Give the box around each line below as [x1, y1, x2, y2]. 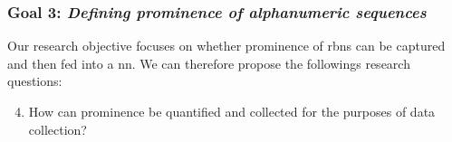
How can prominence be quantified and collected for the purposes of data [28, 102, 436, 120]
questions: [7, 71, 63, 90]
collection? [28, 119, 87, 138]
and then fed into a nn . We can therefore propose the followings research [7, 53, 410, 72]
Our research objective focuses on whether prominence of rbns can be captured [7, 36, 446, 55]
